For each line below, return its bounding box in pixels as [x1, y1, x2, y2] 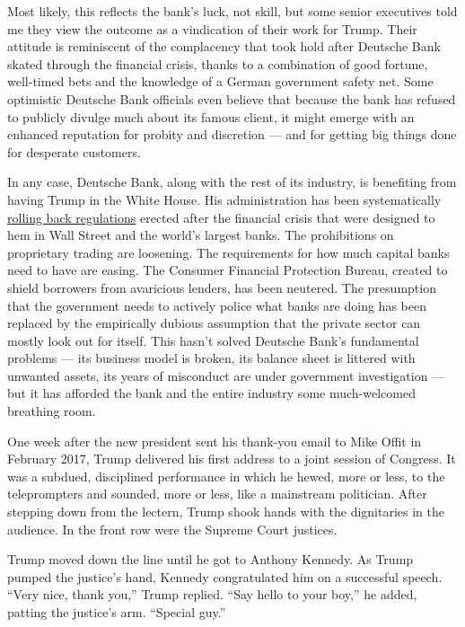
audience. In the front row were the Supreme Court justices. [7, 519, 338, 538]
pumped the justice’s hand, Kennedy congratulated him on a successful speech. [7, 567, 443, 586]
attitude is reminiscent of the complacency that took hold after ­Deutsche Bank [7, 37, 441, 56]
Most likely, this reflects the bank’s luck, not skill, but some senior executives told [7, 2, 458, 20]
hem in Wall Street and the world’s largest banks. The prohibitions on [7, 225, 394, 244]
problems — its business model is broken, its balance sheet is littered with [7, 349, 416, 367]
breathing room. [7, 402, 96, 420]
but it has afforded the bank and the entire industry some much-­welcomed [7, 384, 416, 402]
